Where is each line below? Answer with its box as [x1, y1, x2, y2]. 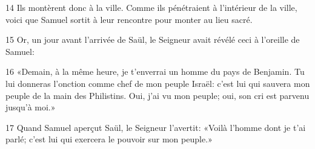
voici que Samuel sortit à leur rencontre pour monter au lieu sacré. [5, 13, 253, 25]
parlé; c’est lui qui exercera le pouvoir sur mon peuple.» [5, 133, 213, 145]
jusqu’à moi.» [5, 101, 56, 113]
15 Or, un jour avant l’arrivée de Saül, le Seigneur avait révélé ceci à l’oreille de [5, 33, 300, 46]
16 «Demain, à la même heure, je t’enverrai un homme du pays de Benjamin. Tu [5, 65, 305, 78]
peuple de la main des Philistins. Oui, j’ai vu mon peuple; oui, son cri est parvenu [5, 89, 310, 101]
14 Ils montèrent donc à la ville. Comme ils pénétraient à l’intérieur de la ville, [5, 1, 297, 13]
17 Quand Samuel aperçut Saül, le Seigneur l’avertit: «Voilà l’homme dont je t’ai [5, 121, 306, 133]
